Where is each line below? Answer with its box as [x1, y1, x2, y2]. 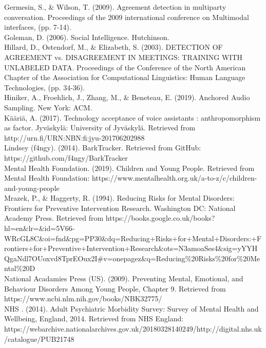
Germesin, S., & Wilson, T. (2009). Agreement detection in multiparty [4, 2, 226, 12]
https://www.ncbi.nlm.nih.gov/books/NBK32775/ [4, 293, 162, 304]
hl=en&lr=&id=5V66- [4, 223, 75, 234]
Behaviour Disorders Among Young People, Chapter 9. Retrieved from [4, 283, 226, 294]
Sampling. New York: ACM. [4, 102, 92, 112]
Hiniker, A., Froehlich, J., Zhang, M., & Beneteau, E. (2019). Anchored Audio [4, 92, 250, 103]
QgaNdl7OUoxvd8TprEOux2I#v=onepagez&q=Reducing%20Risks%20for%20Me [4, 253, 260, 263]
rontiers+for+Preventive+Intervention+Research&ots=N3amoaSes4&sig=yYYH [4, 243, 258, 254]
